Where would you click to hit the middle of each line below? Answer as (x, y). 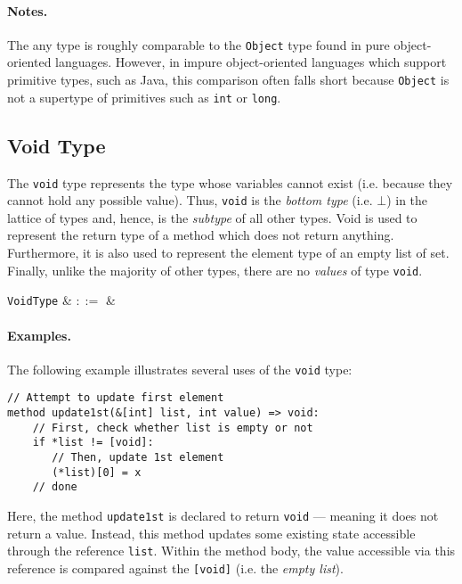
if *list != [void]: (93, 443)
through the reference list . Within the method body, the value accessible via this (231, 551)
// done (55, 487)
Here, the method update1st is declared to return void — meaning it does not (223, 516)
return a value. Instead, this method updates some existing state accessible (211, 533)
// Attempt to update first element (116, 398)
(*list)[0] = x (97, 472)
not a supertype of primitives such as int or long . (144, 97)
